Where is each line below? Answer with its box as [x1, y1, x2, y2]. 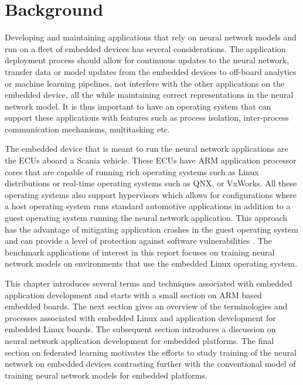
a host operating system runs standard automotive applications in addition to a [5, 200, 291, 212]
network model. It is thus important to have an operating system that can [5, 100, 271, 112]
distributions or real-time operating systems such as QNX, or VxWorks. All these [5, 177, 297, 189]
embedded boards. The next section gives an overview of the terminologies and [5, 300, 288, 312]
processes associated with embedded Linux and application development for [5, 311, 276, 323]
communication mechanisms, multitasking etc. [5, 122, 170, 135]
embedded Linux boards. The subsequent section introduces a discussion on [5, 323, 276, 335]
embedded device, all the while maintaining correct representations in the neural [5, 88, 294, 101]
